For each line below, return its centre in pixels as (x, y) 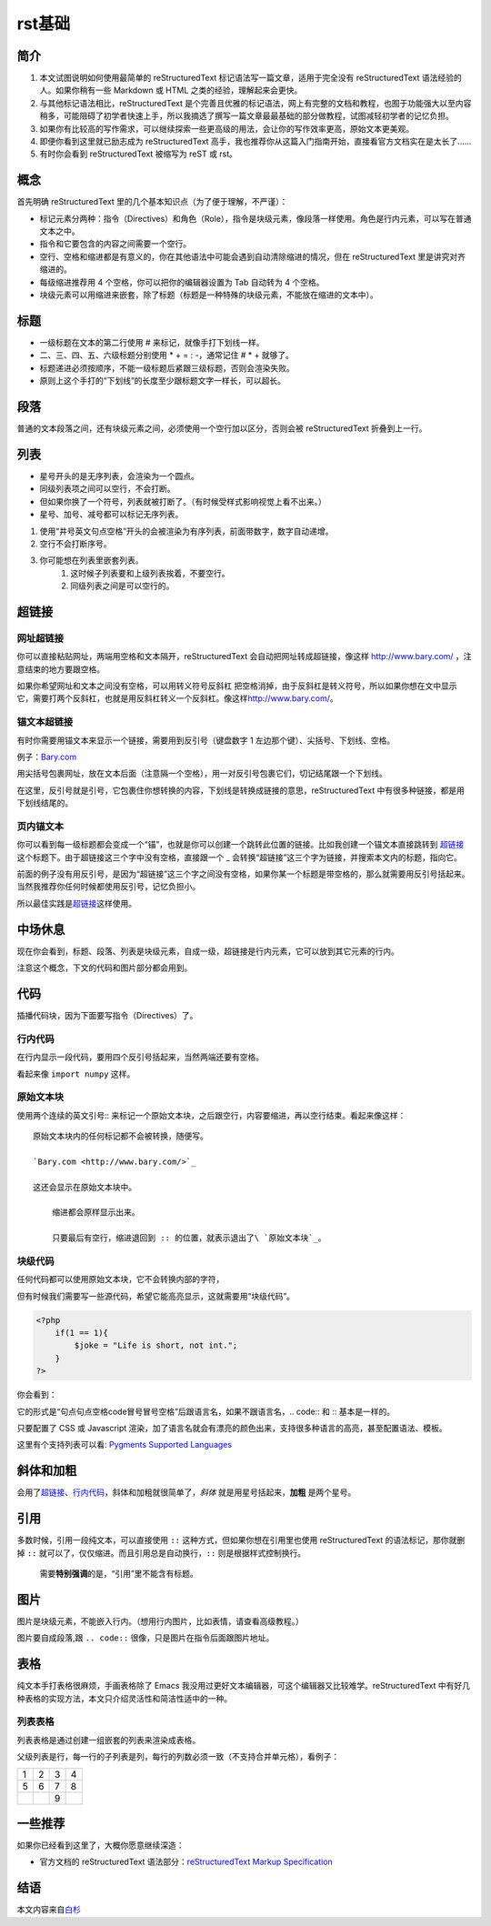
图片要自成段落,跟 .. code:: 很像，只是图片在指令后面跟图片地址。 (145, 1638)
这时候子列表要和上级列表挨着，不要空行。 (150, 573)
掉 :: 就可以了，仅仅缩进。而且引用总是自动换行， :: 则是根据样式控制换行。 (161, 1553)
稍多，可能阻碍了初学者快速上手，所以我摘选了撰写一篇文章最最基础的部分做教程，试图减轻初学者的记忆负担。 (246, 116)
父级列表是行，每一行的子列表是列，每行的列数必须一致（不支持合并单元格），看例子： (178, 1757)
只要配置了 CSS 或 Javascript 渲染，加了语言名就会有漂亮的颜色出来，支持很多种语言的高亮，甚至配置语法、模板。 (232, 1429)
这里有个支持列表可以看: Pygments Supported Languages (124, 1445)
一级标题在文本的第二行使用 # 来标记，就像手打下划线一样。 (152, 342)
